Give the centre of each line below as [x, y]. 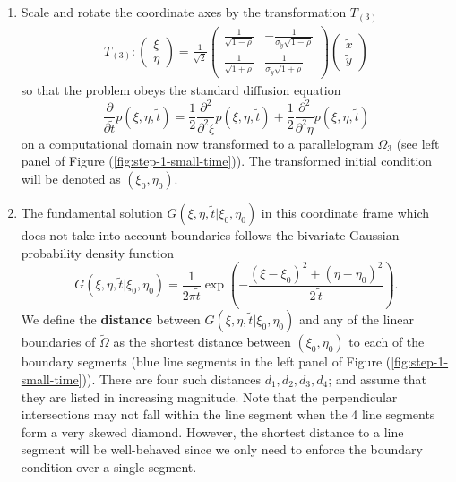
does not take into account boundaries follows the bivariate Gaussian [210, 235]
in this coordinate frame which [345, 213]
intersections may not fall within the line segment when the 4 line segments [228, 414]
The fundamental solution [92, 213]
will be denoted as [71, 179]
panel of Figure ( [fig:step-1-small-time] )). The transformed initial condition [227, 161]
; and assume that [378, 379]
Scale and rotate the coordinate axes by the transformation [184, 12]
